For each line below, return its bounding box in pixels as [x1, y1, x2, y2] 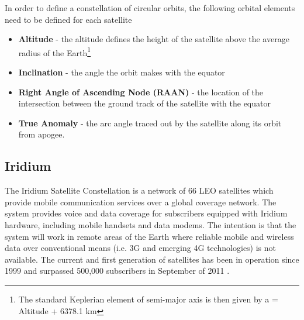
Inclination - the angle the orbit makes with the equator [18, 66, 225, 78]
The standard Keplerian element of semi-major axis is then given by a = [18, 293, 278, 305]
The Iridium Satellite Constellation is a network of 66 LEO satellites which [5, 184, 274, 197]
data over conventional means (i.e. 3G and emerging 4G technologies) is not [5, 242, 277, 254]
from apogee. [18, 128, 65, 140]
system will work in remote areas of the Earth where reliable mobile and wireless [5, 230, 294, 242]
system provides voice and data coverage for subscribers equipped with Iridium [5, 207, 288, 219]
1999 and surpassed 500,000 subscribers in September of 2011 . [5, 264, 230, 277]
